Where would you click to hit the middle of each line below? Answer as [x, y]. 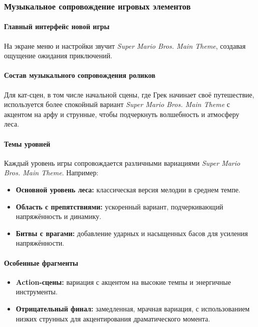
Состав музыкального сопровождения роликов [80, 75]
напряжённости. [40, 243]
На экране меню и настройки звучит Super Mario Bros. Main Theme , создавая [125, 45]
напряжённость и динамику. [59, 216]
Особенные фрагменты [41, 262]
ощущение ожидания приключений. [58, 56]
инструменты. [37, 292]
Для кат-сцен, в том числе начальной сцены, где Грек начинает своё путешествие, [129, 94]
